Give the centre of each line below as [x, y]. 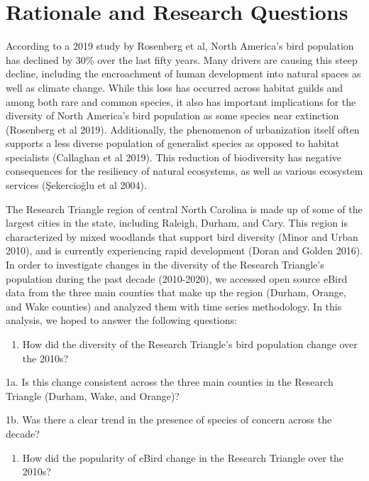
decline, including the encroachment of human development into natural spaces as [183, 74]
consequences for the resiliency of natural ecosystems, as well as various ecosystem [184, 171]
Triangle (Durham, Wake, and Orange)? [93, 395]
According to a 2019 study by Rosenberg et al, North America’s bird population [180, 46]
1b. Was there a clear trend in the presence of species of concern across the [169, 420]
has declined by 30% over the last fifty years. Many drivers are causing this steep [182, 59]
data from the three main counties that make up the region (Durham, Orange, [176, 292]
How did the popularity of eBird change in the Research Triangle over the [183, 457]
